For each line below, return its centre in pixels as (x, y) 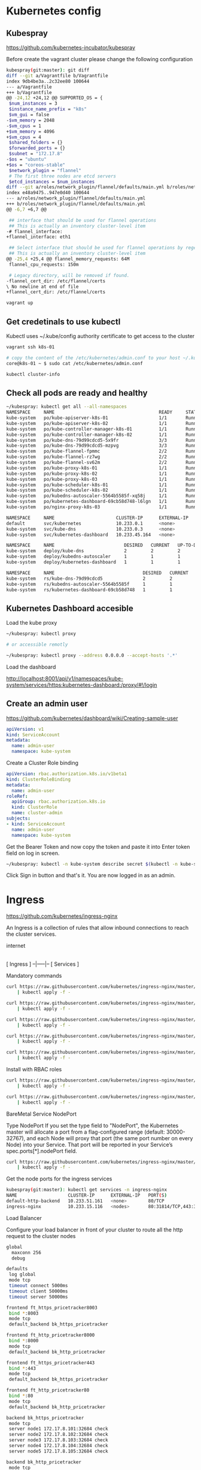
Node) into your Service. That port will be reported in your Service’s (89, 1144)
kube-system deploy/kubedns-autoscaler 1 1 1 (93, 557)
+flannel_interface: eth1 (38, 237)
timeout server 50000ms (38, 1297)
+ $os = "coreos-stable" (36, 165)
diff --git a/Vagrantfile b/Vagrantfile (57, 76)
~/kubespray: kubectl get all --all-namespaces (67, 407)
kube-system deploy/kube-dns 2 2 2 (93, 551)
